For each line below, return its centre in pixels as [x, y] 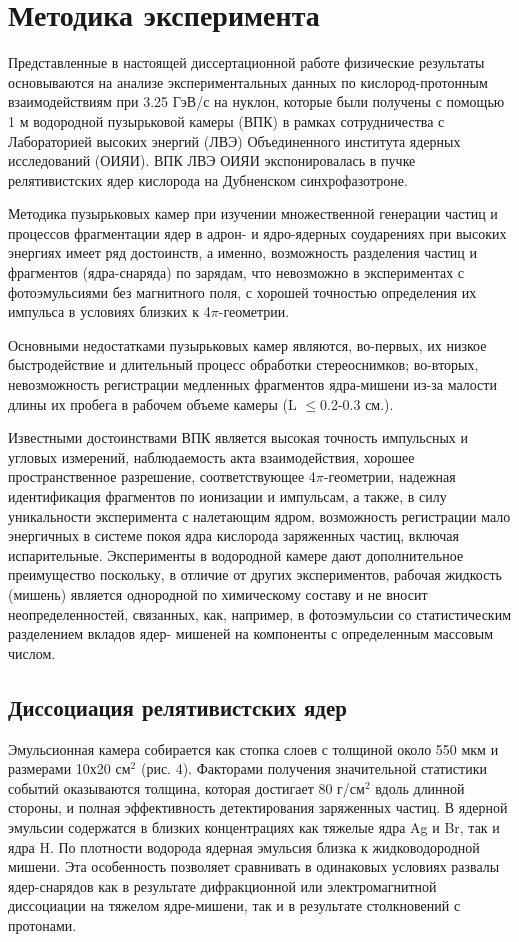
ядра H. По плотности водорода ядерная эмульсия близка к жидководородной [244, 846]
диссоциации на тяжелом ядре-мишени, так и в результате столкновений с [234, 905]
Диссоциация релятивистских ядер [177, 706]
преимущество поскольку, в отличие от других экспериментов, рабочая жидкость [255, 574]
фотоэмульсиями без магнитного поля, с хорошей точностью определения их [242, 291]
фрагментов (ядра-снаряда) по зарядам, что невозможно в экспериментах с [236, 272]
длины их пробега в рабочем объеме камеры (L [152, 403]
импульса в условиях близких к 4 [109, 311]
